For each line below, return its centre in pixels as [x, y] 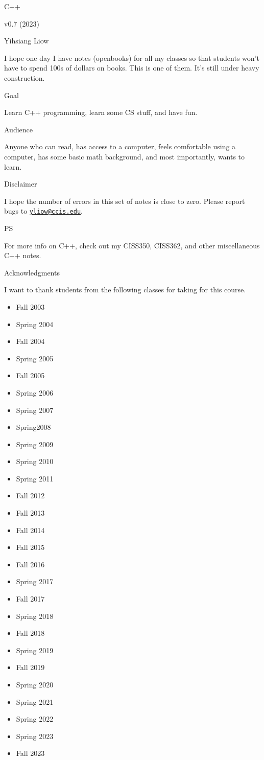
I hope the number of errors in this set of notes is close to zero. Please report [125, 201]
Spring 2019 [35, 650]
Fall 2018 [30, 633]
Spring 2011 [35, 478]
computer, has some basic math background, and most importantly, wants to [125, 156]
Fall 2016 [30, 564]
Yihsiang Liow [27, 41]
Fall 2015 [30, 547]
